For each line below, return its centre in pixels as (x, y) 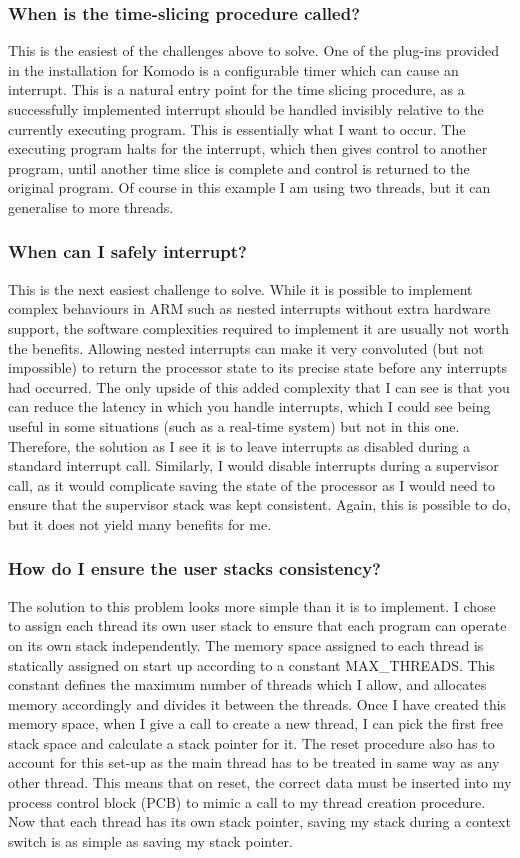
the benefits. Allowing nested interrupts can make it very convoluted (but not (246, 347)
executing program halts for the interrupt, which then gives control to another (248, 148)
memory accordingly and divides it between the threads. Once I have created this (257, 703)
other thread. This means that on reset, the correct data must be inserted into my (260, 782)
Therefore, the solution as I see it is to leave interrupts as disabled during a (239, 445)
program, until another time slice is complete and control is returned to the (239, 167)
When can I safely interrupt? (127, 251)
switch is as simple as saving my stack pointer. (150, 840)
